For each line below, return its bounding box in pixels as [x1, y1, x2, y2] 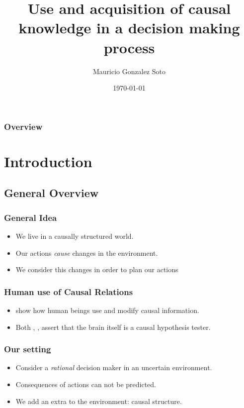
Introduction [4, 151, 92, 171]
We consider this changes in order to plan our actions [15, 264, 178, 275]
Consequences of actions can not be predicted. [15, 379, 156, 389]
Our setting [4, 343, 51, 355]
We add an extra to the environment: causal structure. [15, 396, 182, 406]
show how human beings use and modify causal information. [15, 305, 199, 315]
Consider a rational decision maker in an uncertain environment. [15, 362, 212, 373]
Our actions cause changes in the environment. [15, 247, 158, 258]
